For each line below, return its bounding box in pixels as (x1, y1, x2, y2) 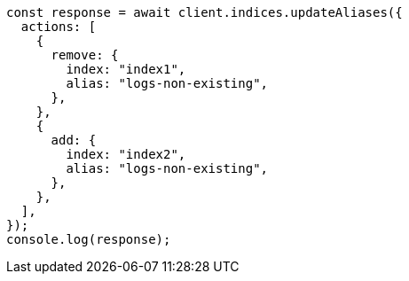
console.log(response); (6, 232, 171, 246)
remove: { (51, 48, 119, 62)
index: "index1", (66, 62, 186, 76)
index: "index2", (66, 147, 186, 161)
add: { (51, 133, 97, 147)
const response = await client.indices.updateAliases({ (6, 5, 403, 20)
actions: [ (20, 20, 97, 34)
